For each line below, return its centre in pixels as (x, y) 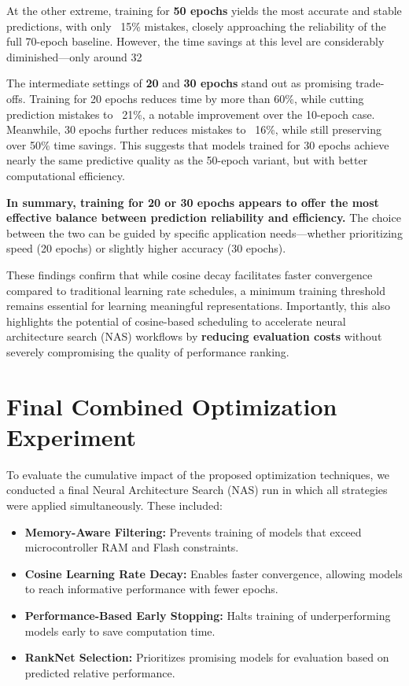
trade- (370, 83)
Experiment (72, 436)
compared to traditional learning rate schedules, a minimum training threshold (196, 290)
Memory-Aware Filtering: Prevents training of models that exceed (193, 531)
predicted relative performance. (100, 672)
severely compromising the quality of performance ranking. (148, 351)
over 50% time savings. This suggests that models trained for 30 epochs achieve (198, 144)
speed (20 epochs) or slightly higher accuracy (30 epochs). (146, 248)
